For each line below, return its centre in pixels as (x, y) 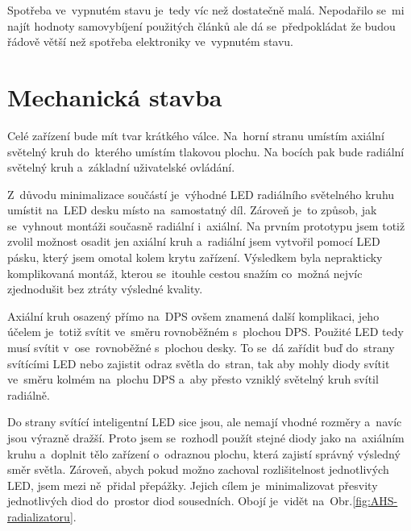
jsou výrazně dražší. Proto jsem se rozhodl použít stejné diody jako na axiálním (206, 438)
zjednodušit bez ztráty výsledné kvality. (105, 289)
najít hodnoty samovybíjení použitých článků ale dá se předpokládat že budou (201, 25)
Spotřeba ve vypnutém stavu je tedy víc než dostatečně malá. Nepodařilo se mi (206, 10)
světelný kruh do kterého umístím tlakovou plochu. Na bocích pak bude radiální (206, 151)
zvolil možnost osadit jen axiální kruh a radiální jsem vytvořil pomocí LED (194, 241)
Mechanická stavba (115, 96)
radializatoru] (40, 516)
